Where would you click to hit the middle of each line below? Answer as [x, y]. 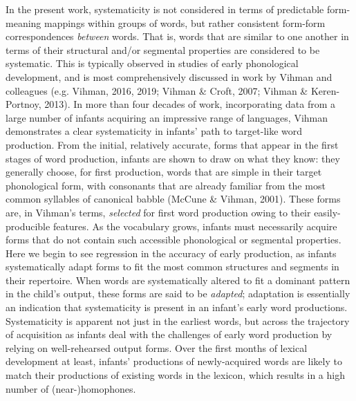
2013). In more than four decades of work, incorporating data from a [190, 104]
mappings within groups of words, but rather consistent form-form [185, 22]
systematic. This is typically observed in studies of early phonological [152, 63]
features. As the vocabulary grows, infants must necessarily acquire [195, 226]
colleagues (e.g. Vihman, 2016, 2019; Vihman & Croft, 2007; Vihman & [157, 90]
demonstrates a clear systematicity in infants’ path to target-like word [154, 131]
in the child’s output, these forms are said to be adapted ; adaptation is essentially [178, 293]
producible [28, 226]
